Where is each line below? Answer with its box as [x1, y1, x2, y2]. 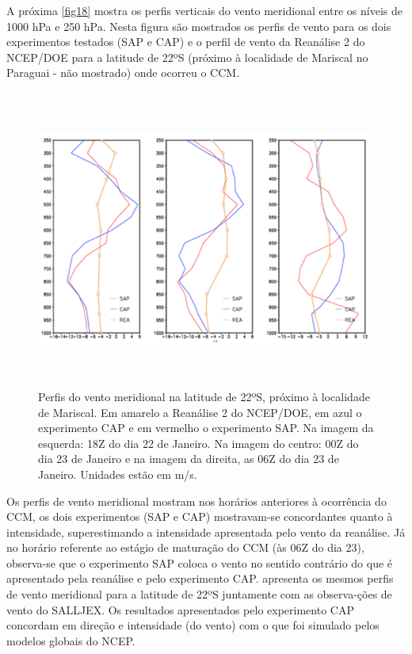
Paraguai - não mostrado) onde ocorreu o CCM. [6, 64, 240, 81]
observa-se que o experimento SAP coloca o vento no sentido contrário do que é [6, 554, 393, 571]
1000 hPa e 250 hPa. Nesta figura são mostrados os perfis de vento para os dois [6, 17, 391, 34]
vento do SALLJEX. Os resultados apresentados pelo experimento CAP [6, 601, 354, 618]
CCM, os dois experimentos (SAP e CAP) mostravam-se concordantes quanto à [6, 508, 393, 525]
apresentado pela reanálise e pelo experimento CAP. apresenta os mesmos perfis [6, 570, 394, 587]
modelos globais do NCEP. [6, 632, 135, 648]
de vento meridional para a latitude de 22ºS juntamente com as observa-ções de [6, 586, 392, 602]
